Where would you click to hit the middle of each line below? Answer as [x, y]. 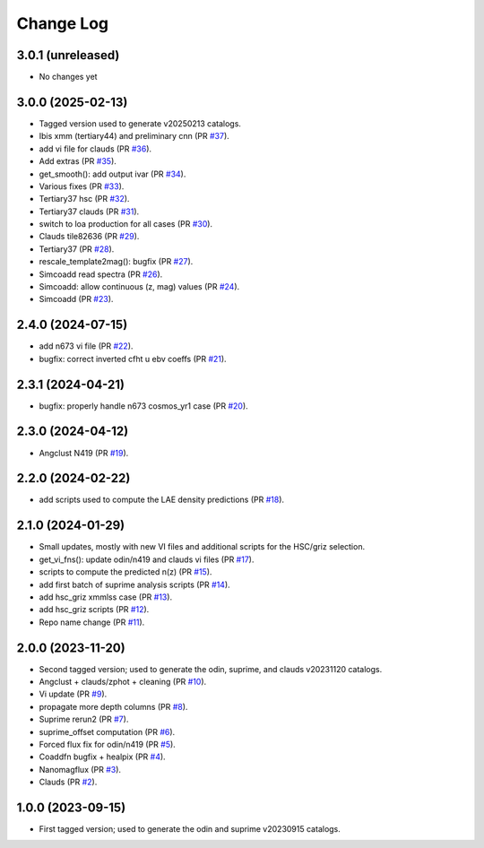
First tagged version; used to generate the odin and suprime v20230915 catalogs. [190, 829]
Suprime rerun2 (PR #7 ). [84, 719]
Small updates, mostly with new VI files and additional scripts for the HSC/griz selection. [202, 547]
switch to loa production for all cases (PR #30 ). [126, 224]
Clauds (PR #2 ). [68, 782]
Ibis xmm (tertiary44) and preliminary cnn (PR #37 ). [134, 136]
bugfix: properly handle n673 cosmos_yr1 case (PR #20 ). [143, 406]
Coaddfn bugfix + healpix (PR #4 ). [102, 757]
